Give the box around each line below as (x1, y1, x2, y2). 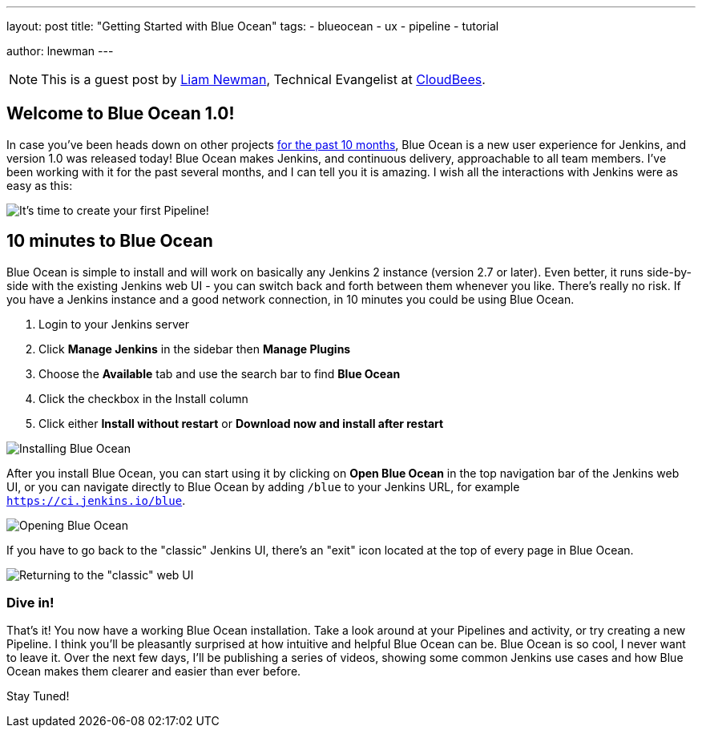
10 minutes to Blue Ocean (6, 231, 213, 252)
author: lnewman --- (6, 44, 114, 58)
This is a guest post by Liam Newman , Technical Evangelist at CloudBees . (41, 71, 486, 87)
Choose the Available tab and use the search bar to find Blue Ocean (38, 366, 401, 381)
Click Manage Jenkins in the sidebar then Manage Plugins (38, 341, 351, 356)
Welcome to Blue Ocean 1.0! (6, 103, 235, 124)
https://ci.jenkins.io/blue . (6, 493, 186, 507)
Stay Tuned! (6, 689, 70, 704)
